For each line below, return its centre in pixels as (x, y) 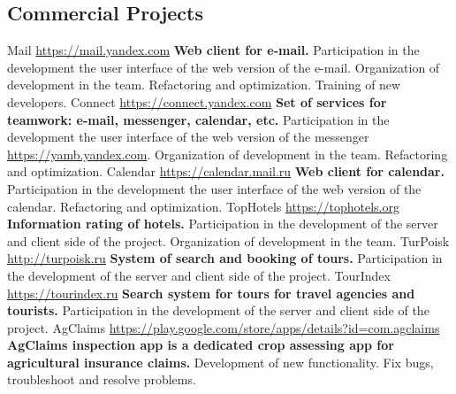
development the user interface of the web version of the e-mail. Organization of (224, 67)
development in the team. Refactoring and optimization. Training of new (204, 85)
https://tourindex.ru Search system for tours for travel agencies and (211, 293)
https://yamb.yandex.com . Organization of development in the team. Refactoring (228, 154)
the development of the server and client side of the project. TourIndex (199, 275)
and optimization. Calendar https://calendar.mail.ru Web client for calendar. (226, 171)
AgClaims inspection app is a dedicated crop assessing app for (201, 345)
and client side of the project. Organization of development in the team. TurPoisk (228, 240)
